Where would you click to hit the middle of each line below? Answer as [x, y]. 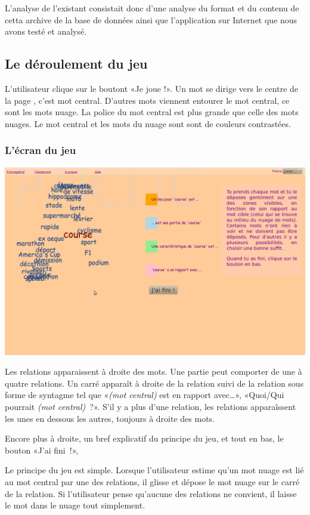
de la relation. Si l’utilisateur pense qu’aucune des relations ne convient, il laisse [151, 493]
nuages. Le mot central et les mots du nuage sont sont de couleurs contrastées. [148, 123]
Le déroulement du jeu [76, 64]
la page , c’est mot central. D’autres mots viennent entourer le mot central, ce [147, 100]
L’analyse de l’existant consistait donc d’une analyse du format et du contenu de [152, 8]
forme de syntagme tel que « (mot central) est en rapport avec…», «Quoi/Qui [145, 395]
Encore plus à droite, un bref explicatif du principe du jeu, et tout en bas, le [144, 438]
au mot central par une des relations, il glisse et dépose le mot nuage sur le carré [152, 481]
